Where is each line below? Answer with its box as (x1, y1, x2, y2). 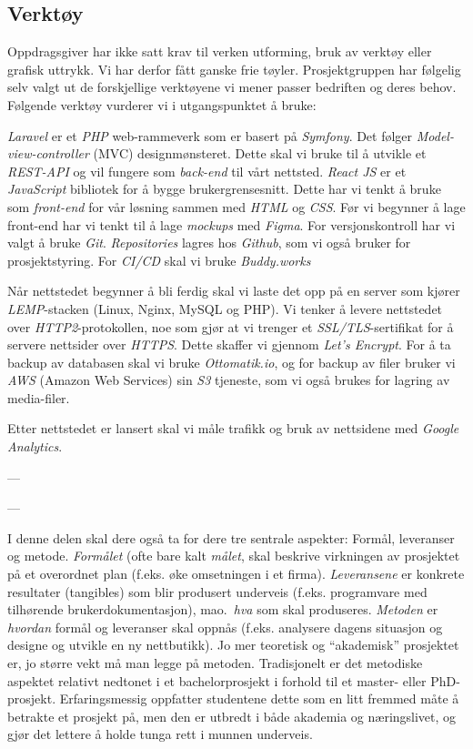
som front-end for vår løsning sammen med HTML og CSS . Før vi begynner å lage (7, 197, 466, 216)
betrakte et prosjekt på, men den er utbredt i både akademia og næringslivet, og (7, 706, 457, 725)
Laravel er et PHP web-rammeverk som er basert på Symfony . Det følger (7, 126, 413, 145)
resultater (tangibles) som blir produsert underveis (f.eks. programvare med (7, 582, 428, 601)
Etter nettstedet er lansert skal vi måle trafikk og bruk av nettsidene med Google (7, 419, 459, 438)
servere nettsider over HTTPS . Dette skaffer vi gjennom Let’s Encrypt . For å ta (7, 335, 451, 354)
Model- (416, 126, 454, 145)
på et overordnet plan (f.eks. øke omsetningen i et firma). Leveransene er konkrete (7, 564, 465, 583)
